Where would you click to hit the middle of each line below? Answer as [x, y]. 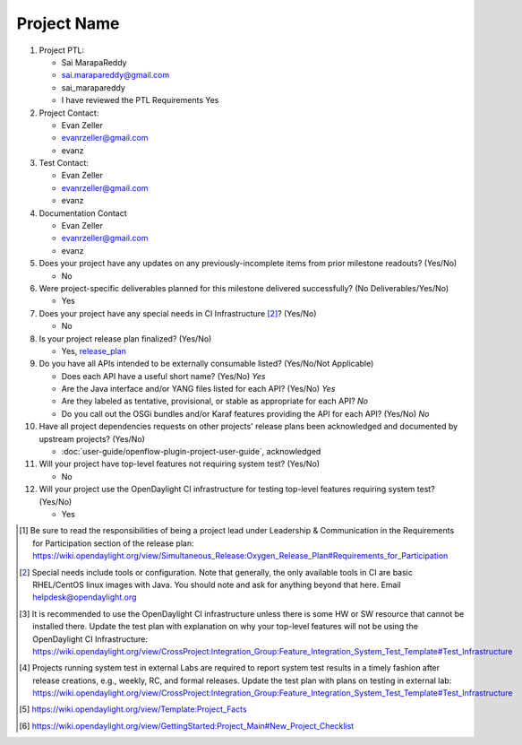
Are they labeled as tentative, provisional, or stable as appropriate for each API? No [215, 401]
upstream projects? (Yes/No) [92, 438]
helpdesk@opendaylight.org [85, 597]
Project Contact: [69, 113]
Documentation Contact [83, 213]
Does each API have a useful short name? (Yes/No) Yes [163, 376]
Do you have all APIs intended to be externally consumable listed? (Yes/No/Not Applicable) [206, 364]
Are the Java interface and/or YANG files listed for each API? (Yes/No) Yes [198, 389]
